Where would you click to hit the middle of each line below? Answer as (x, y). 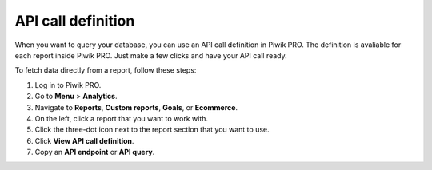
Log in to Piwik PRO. (68, 85)
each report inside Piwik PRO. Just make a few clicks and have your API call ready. (151, 55)
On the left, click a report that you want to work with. (121, 118)
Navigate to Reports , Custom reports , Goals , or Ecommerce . (136, 107)
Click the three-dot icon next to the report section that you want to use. (152, 130)
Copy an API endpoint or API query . (95, 152)
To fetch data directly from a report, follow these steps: (106, 70)
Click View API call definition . (84, 140)
